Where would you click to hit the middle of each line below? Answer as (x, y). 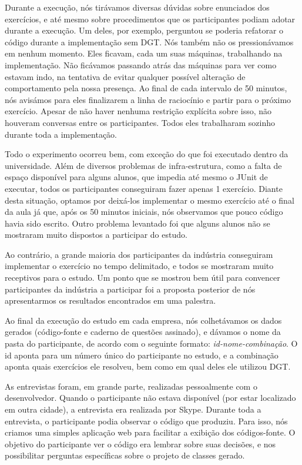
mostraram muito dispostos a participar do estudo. (96, 235)
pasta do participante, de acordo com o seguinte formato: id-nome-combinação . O (151, 343)
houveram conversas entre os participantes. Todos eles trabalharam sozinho (140, 122)
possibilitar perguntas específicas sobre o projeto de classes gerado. (125, 455)
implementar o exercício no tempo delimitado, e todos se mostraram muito (139, 266)
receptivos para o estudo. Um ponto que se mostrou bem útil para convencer (142, 278)
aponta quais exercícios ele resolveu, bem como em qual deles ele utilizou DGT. (148, 366)
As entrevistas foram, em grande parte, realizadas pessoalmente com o (131, 386)
